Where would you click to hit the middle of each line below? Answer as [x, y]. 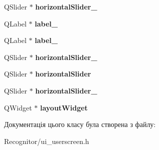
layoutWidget [64, 107]
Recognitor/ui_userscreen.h [47, 141]
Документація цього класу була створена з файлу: [80, 124]
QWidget [18, 107]
